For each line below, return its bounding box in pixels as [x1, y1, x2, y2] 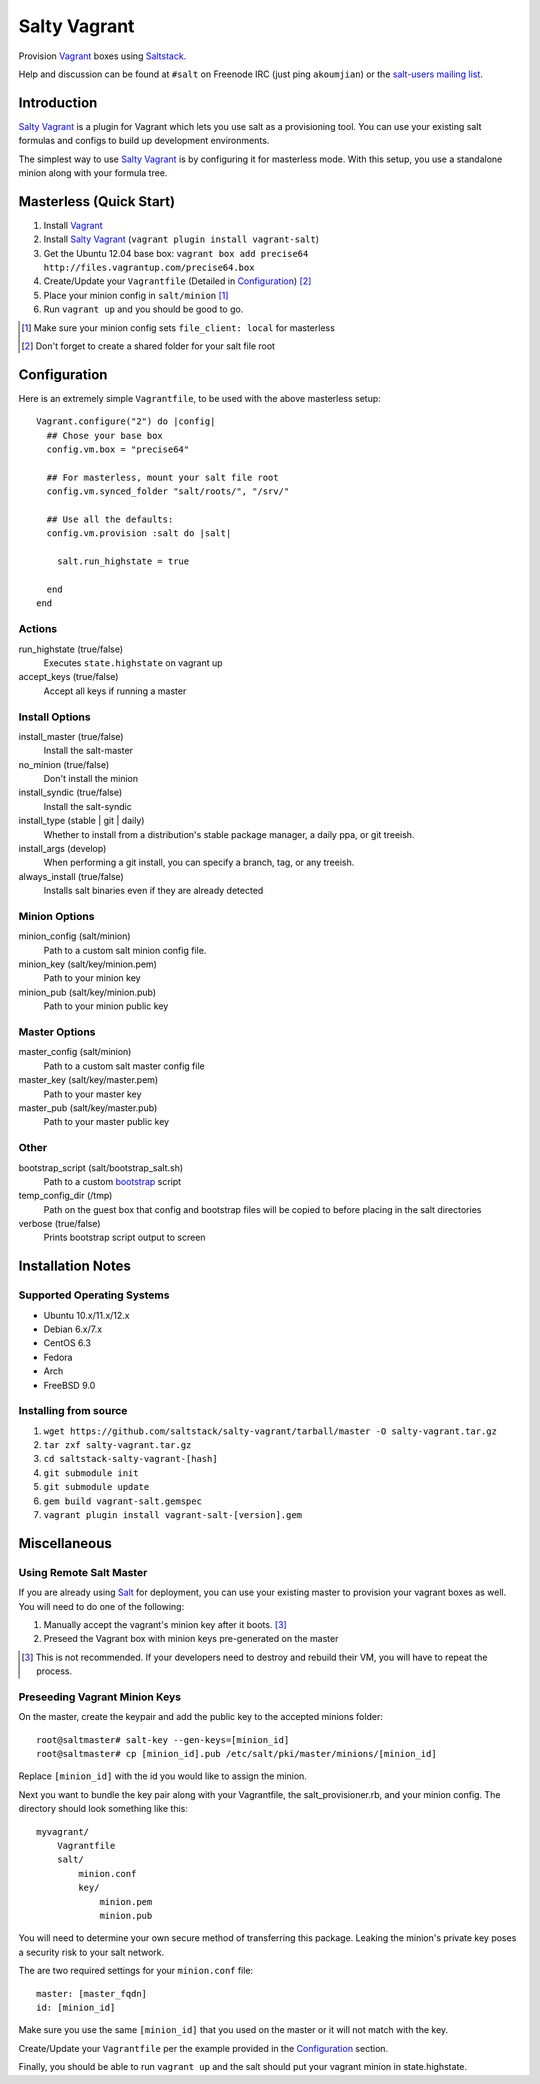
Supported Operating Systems [18, 1288, 170, 1302]
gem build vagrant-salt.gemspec [43, 1495, 202, 1507]
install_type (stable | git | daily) [18, 815, 145, 827]
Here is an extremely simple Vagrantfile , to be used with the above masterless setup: [18, 392, 382, 404]
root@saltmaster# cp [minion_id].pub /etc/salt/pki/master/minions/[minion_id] [36, 1748, 437, 1760]
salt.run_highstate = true [56, 556, 190, 567]
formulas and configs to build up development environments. [18, 135, 270, 147]
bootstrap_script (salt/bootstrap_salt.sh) [18, 1161, 184, 1174]
